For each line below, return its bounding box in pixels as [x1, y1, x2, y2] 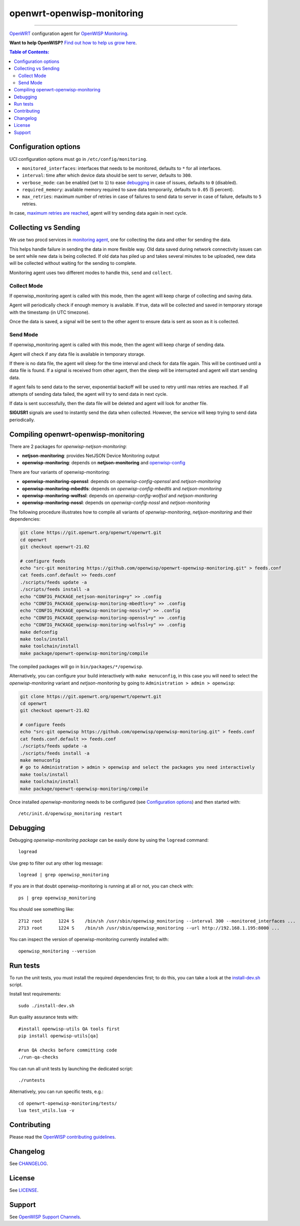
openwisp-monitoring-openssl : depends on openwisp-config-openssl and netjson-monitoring [22, 479, 221, 485]
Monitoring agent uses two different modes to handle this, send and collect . [9, 269, 173, 276]
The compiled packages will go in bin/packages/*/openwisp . [9, 663, 144, 669]
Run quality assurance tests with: [9, 1014, 78, 1020]
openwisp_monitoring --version [18, 948, 96, 954]
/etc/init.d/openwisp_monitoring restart [18, 810, 122, 816]
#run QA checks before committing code [18, 1047, 117, 1053]
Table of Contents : [9, 49, 50, 55]
